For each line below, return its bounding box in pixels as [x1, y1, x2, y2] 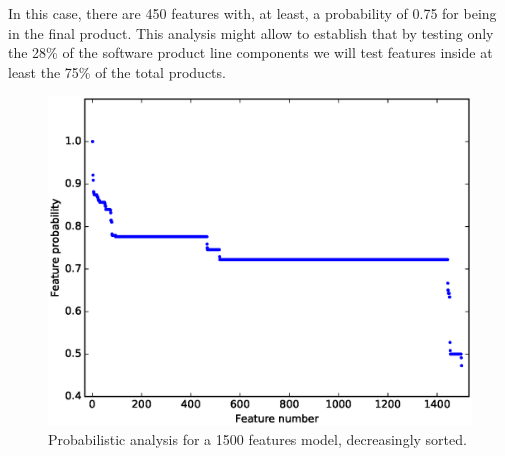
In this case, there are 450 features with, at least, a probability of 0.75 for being [8, 3, 497, 23]
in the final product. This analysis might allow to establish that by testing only [8, 22, 494, 43]
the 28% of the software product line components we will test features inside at [8, 42, 493, 63]
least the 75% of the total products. [8, 61, 226, 82]
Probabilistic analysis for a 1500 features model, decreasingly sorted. [48, 428, 467, 449]
